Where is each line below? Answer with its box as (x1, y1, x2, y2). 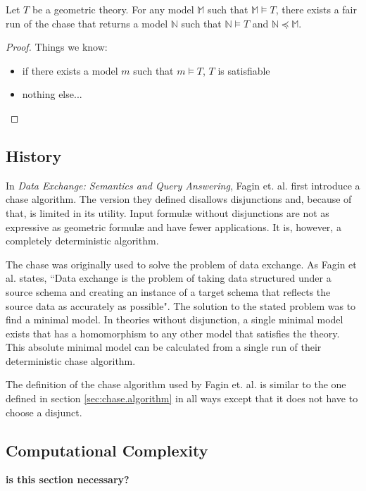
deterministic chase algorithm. (6, 353, 136, 368)
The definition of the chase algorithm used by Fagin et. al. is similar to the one (6, 377, 346, 392)
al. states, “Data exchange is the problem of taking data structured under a (6, 271, 332, 285)
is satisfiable (217, 63, 270, 77)
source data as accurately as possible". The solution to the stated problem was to (6, 298, 356, 313)
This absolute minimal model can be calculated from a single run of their (6, 340, 322, 354)
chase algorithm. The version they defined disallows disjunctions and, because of (6, 192, 352, 206)
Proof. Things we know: (6, 39, 108, 54)
